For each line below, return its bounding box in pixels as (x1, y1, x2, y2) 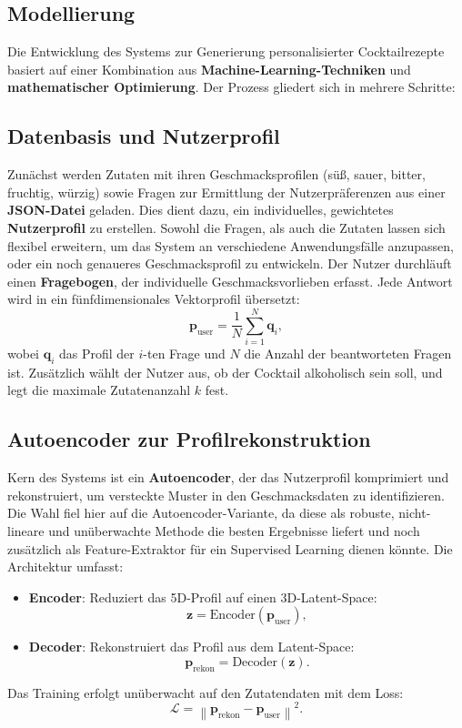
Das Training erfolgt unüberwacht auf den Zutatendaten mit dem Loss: (7, 682, 404, 702)
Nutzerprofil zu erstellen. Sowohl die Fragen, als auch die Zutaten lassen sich (7, 217, 446, 237)
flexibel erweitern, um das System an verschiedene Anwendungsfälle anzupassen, (7, 236, 454, 255)
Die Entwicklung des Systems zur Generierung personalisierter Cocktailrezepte (7, 42, 445, 61)
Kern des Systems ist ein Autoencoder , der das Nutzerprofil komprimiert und (7, 468, 449, 487)
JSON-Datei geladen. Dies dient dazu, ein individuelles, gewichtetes (7, 200, 394, 219)
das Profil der (59, 344, 135, 363)
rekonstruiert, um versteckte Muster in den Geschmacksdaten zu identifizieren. (7, 485, 445, 504)
